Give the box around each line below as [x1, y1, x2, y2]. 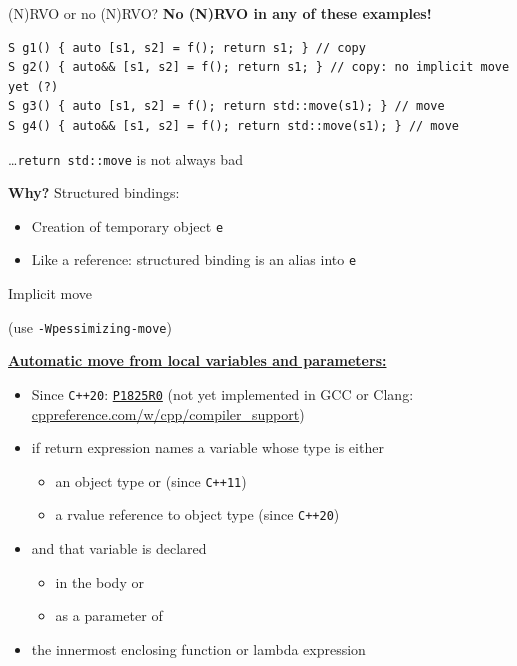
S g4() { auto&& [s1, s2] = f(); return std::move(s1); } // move [8, 118, 460, 133]
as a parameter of [55, 605, 163, 626]
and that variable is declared [31, 538, 207, 559]
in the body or [55, 571, 144, 592]
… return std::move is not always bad [8, 148, 243, 169]
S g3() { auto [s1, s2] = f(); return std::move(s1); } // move [8, 99, 445, 114]
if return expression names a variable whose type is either [31, 437, 384, 458]
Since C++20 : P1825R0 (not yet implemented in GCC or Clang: [31, 383, 414, 404]
